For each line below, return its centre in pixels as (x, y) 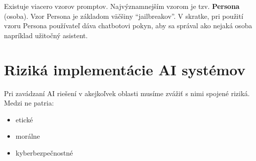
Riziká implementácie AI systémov (125, 69)
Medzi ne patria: (29, 103)
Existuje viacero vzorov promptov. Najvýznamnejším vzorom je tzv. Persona (122, 6)
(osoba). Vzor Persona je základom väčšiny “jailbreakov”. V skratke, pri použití (124, 16)
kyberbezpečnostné (44, 152)
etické (24, 119)
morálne (28, 136)
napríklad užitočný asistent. (46, 35)
